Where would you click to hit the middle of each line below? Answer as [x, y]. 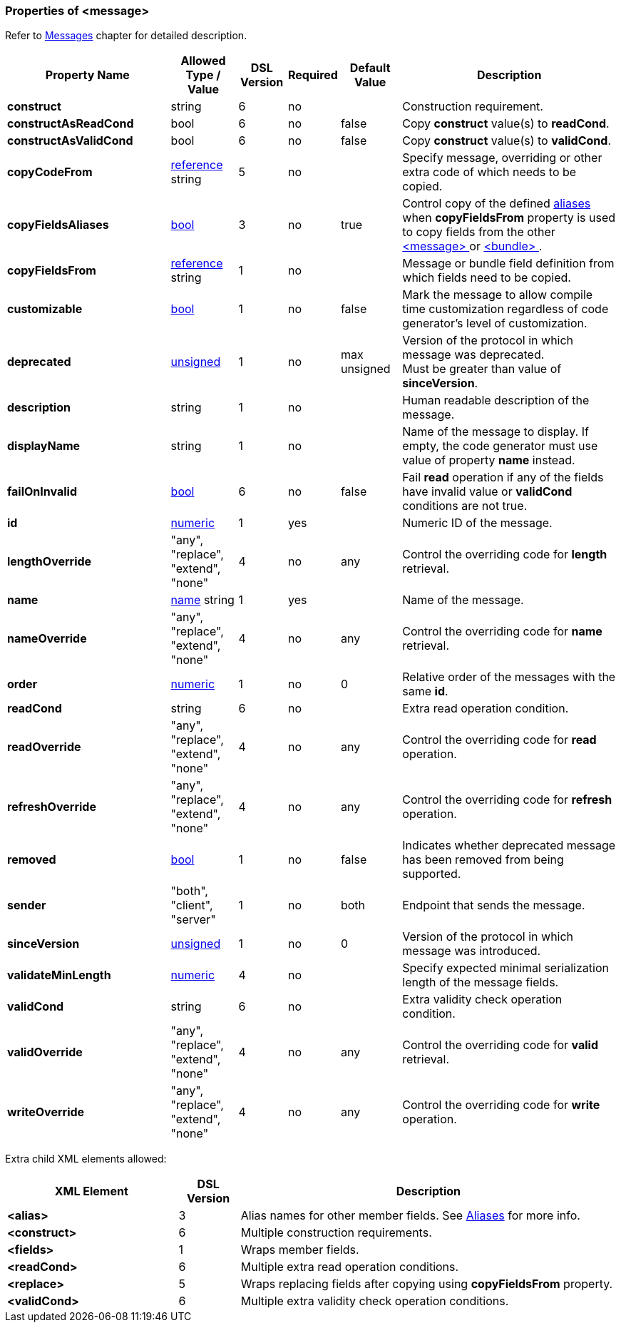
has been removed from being [483, 860]
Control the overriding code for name [502, 632]
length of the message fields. [481, 982]
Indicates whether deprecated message [509, 846]
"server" [193, 920]
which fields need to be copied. [487, 278]
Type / [203, 75]
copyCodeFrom [50, 172]
